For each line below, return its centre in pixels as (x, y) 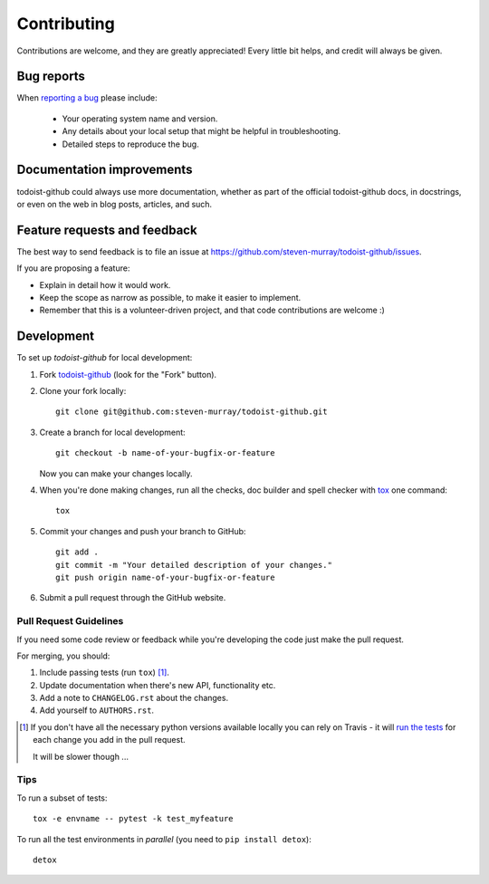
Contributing (66, 24)
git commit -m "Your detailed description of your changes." (194, 565)
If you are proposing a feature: (73, 268)
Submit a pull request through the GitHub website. (133, 598)
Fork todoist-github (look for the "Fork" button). (128, 374)
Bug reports (51, 77)
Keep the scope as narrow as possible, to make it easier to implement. (170, 298)
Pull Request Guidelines (70, 621)
